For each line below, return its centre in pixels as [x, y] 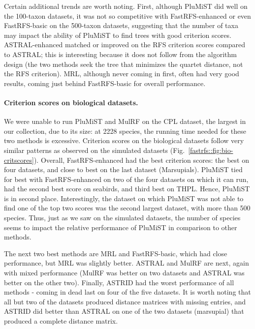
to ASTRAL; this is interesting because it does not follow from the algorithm [120, 54]
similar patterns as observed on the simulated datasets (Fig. [95, 150]
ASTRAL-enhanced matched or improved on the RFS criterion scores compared [125, 45]
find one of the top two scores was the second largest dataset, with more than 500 [127, 208]
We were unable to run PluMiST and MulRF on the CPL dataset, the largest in [125, 121]
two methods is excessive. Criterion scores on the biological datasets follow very [124, 140]
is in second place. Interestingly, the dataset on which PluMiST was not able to [124, 198]
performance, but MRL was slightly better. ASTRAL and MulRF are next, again [127, 263]
